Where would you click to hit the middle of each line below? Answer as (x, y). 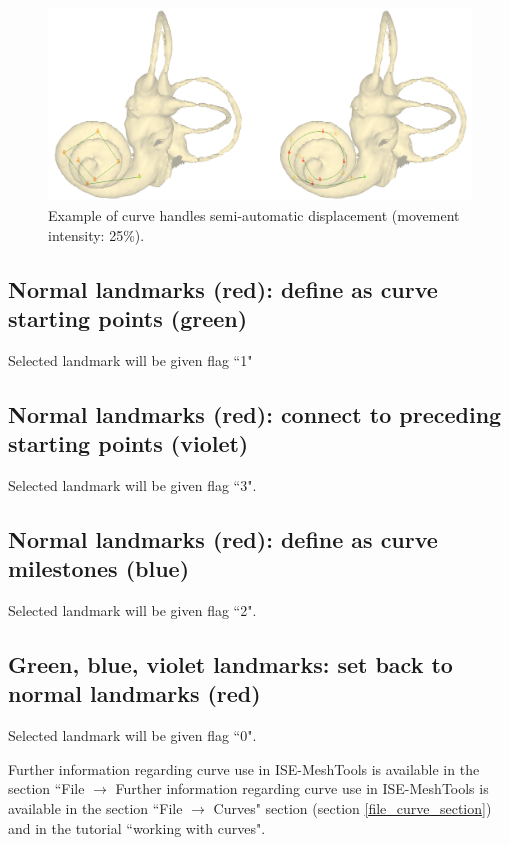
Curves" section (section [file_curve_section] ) (352, 808)
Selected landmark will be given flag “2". (132, 610)
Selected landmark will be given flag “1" (130, 359)
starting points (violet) (128, 443)
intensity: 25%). (96, 234)
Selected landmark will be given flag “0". (132, 735)
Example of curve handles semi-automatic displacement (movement (254, 214)
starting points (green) (128, 317)
